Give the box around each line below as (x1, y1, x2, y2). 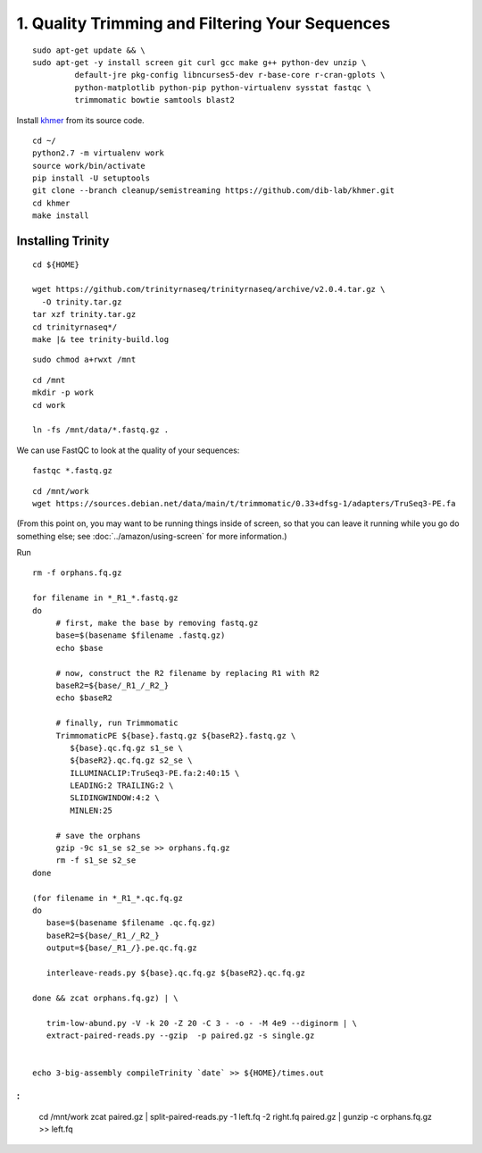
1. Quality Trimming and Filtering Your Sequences (16, 13, 391, 33)
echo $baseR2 (55, 693, 113, 703)
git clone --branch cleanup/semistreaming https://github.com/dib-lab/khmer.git (32, 186, 395, 196)
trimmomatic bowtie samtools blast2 (74, 95, 236, 105)
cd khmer (32, 197, 71, 208)
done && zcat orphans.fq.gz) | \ (32, 992, 179, 1003)
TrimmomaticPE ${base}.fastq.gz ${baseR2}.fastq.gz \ (55, 731, 296, 740)
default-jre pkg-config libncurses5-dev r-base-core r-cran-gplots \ (74, 70, 386, 80)
